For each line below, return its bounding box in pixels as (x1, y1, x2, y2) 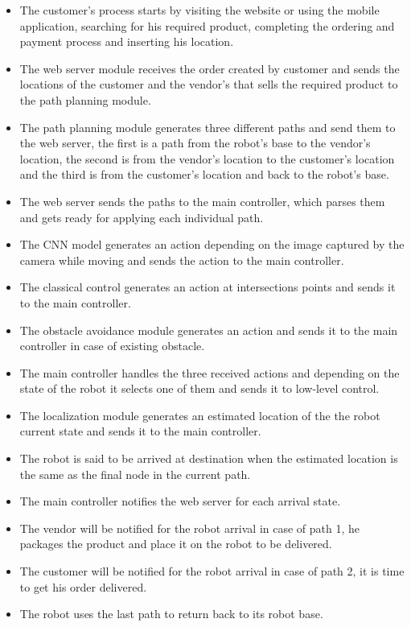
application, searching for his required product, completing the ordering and (19, 17, 395, 34)
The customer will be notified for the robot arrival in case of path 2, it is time (19, 563, 405, 580)
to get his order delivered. (19, 578, 147, 595)
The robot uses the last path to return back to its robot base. (19, 605, 323, 622)
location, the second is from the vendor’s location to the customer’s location (19, 150, 395, 167)
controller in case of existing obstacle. (19, 337, 205, 354)
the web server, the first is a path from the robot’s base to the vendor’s (19, 134, 371, 151)
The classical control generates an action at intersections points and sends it (19, 278, 396, 295)
